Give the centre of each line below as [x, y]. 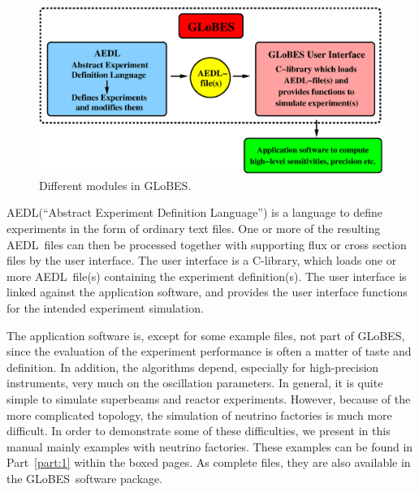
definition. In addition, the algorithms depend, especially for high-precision [193, 367]
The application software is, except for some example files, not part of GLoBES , [206, 335]
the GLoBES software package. [85, 478]
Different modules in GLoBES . [115, 185]
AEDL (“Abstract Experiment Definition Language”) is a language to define [195, 212]
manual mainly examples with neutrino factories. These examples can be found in [210, 446]
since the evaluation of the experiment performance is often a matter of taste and [209, 351]
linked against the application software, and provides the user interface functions [207, 292]
